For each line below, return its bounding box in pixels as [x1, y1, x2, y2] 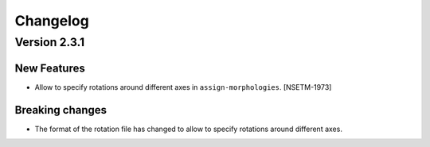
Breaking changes [14, 103, 107, 117]
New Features [14, 61, 85, 75]
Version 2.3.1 [14, 35, 85, 49]
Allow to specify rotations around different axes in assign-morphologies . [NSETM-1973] [34, 82, 332, 91]
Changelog [14, 12, 89, 29]
